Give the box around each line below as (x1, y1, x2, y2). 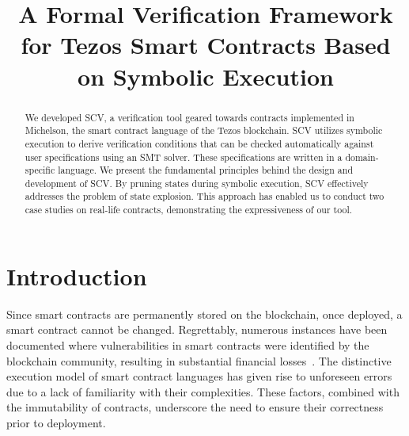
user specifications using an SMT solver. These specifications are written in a (25, 150, 343, 163)
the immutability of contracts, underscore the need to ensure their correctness (6, 399, 384, 415)
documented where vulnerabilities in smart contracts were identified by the (6, 336, 369, 353)
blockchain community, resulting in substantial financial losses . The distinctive (6, 352, 392, 369)
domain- (345, 150, 379, 163)
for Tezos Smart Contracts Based (21, 29, 391, 61)
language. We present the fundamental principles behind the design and (58, 163, 354, 177)
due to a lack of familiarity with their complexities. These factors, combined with (6, 383, 400, 400)
